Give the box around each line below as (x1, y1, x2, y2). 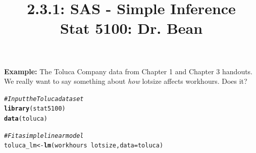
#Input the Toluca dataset (4, 95, 84, 103)
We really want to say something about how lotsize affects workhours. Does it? (4, 76, 247, 86)
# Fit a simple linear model (4, 132, 84, 139)
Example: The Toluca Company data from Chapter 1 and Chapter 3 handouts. (4, 66, 253, 76)
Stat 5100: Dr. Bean (60, 18, 203, 38)
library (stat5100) (4, 105, 66, 113)
